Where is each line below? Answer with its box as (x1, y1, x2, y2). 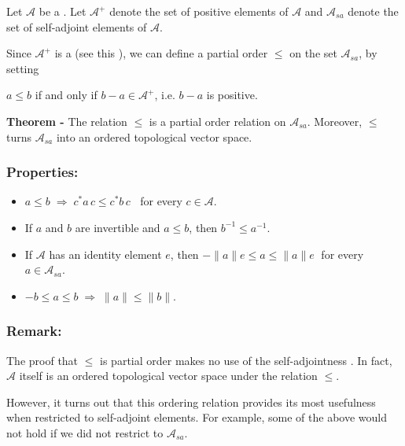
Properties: (6, 162, 79, 182)
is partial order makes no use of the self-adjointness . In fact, (100, 352, 392, 368)
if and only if (35, 87, 98, 103)
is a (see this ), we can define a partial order (54, 45, 268, 61)
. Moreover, (307, 112, 363, 129)
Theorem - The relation (6, 112, 127, 129)
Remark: (6, 321, 62, 341)
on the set (289, 45, 337, 61)
